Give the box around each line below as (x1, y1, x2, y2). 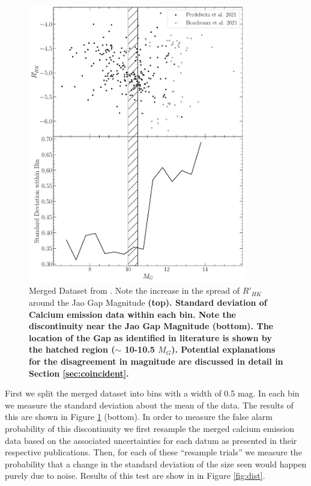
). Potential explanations (171, 343, 276, 356)
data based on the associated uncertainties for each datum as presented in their (5, 434, 297, 446)
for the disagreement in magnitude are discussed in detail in (29, 355, 283, 368)
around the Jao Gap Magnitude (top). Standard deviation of (29, 296, 267, 309)
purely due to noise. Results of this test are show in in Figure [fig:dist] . (5, 469, 265, 482)
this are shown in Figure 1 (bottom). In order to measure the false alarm (5, 410, 273, 423)
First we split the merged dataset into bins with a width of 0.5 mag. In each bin (5, 387, 300, 399)
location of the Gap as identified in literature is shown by (29, 331, 272, 344)
